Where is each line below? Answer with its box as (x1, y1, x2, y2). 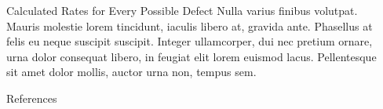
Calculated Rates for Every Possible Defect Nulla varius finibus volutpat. (6, 2, 358, 18)
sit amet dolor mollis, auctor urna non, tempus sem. (6, 64, 257, 80)
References (6, 89, 57, 106)
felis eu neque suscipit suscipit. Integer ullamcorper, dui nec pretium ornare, (6, 33, 373, 49)
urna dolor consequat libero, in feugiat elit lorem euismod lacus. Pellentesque (6, 48, 377, 64)
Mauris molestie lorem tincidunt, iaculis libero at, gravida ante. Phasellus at (6, 17, 373, 34)
